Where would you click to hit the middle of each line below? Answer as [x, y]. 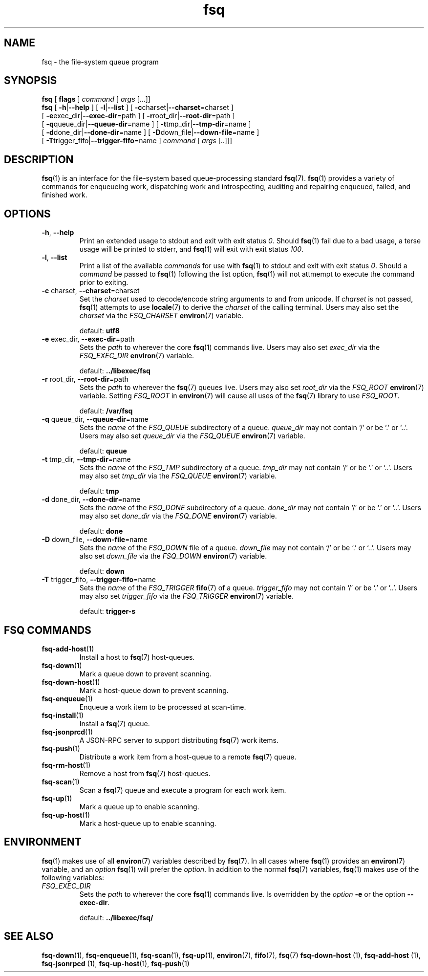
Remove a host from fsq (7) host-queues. [145, 773]
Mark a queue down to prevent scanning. [146, 673]
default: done [101, 531]
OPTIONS [27, 214]
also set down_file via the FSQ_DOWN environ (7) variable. [173, 556]
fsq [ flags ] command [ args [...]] [96, 99]
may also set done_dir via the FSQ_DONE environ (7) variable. [178, 516]
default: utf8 [99, 331]
